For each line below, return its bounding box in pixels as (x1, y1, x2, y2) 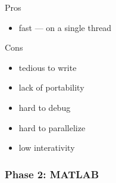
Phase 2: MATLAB (5, 166, 99, 181)
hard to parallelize (18, 121, 86, 134)
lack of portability (18, 81, 84, 94)
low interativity (18, 141, 75, 154)
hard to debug (18, 101, 71, 113)
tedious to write (18, 61, 77, 73)
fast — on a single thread (18, 21, 112, 33)
